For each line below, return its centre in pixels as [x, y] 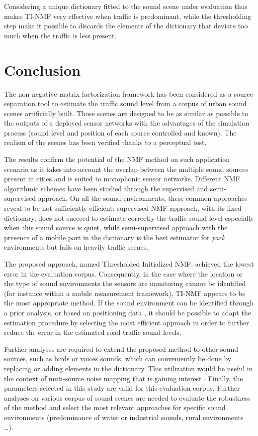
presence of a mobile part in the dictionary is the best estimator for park [115, 237]
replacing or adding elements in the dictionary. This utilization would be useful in [129, 368]
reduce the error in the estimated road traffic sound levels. [93, 332]
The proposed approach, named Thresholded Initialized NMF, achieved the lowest [129, 264]
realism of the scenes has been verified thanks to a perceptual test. [105, 142]
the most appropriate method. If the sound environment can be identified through [129, 303]
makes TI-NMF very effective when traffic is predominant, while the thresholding [128, 16]
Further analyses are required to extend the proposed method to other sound [121, 349]
